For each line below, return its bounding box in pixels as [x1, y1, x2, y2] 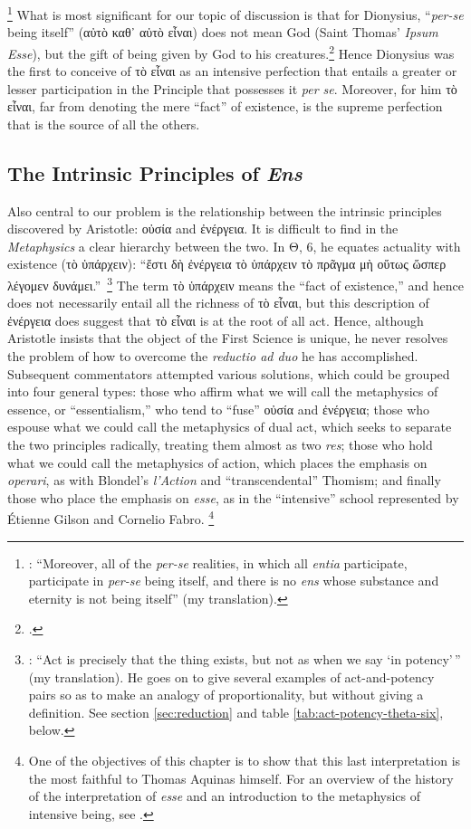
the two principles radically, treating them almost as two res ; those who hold [7, 435, 433, 454]
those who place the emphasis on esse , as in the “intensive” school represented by [7, 488, 459, 507]
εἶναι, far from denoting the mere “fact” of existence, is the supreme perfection [7, 97, 443, 116]
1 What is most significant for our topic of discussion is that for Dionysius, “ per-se [7, 3, 464, 24]
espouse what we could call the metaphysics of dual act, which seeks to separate [7, 417, 452, 436]
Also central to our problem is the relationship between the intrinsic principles [7, 201, 442, 220]
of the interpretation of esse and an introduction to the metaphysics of [28, 786, 421, 805]
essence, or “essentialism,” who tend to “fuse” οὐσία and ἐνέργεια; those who [7, 399, 430, 418]
